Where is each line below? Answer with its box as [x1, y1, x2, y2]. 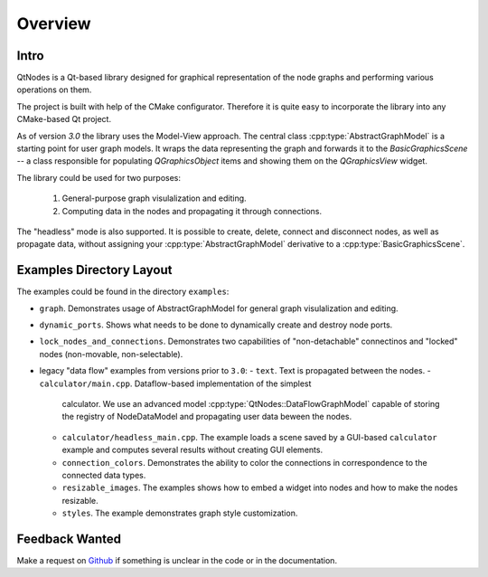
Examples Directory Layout [16, 262, 173, 278]
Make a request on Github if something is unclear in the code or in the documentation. [16, 555, 338, 566]
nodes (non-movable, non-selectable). [39, 348, 183, 359]
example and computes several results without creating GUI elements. [61, 444, 324, 456]
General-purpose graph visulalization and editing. [61, 193, 248, 203]
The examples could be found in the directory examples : [16, 286, 230, 298]
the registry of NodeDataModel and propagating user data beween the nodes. [61, 411, 352, 422]
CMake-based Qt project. [16, 114, 112, 125]
